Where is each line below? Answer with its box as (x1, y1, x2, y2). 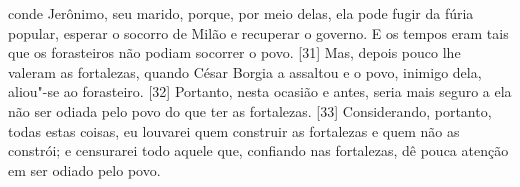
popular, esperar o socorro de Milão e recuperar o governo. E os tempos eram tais (8, 22, 509, 43)
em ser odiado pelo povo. (8, 159, 161, 180)
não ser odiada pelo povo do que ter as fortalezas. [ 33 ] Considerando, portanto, (8, 100, 492, 121)
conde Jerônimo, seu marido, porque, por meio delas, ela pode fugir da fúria (8, 3, 474, 23)
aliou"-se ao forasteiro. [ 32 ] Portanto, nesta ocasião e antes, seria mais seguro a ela (8, 81, 512, 102)
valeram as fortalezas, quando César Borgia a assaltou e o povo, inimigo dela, (8, 61, 482, 82)
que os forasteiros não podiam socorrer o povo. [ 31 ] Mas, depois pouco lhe (8, 42, 461, 63)
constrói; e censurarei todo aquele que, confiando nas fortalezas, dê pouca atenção (8, 140, 509, 161)
